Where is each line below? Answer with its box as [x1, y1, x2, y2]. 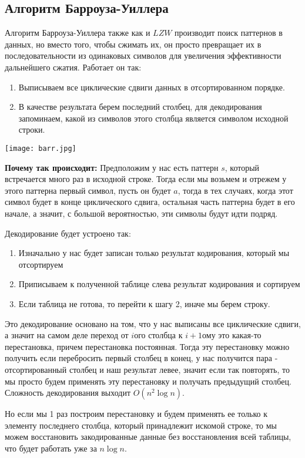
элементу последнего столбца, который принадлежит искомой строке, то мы [5, 419, 277, 431]
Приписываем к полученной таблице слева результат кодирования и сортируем [18, 278, 300, 290]
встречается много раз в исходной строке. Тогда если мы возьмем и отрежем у [5, 173, 287, 185]
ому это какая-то [202, 329, 262, 341]
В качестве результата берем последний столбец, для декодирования [18, 100, 262, 113]
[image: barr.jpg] [5, 144, 76, 153]
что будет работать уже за [5, 442, 97, 454]
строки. [18, 123, 45, 136]
